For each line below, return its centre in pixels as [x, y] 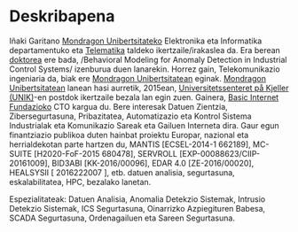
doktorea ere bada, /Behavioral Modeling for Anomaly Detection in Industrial [148, 59]
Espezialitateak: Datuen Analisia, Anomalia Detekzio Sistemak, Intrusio [137, 199]
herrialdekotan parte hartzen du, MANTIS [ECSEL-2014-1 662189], [130, 144]
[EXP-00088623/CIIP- [219, 153]
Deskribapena [62, 16]
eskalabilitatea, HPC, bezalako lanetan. [80, 182]
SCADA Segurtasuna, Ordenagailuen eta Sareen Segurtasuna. [122, 218]
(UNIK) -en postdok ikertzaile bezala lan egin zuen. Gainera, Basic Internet [144, 97]
